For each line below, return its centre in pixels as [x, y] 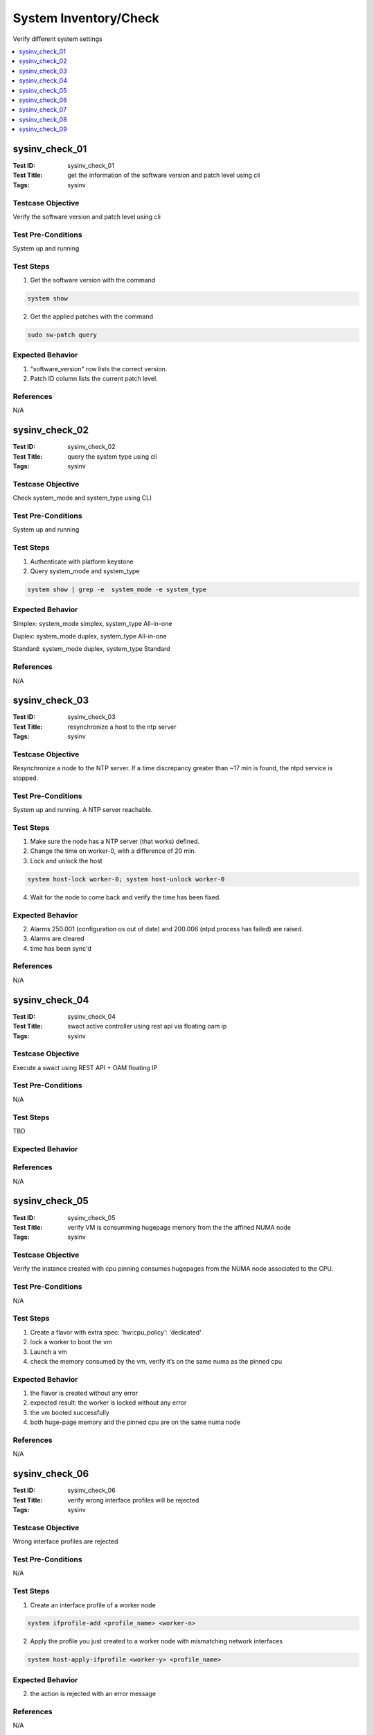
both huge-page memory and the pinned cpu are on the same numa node [135, 1422]
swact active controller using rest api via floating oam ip [147, 1026]
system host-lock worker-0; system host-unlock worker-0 [126, 879]
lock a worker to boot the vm [71, 1342]
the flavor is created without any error [84, 1393]
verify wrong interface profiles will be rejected [133, 1500]
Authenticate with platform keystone [82, 561]
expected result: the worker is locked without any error [108, 1403]
